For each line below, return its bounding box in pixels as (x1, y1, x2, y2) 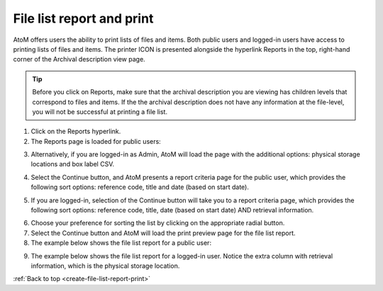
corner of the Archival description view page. (13, 55, 145, 64)
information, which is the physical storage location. (30, 261, 180, 270)
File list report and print (13, 11, 154, 26)
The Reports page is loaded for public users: (30, 137, 161, 145)
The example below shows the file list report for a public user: (30, 239, 212, 247)
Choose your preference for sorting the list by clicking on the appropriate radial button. (30, 219, 285, 227)
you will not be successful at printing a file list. (32, 107, 168, 116)
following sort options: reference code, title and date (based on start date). (30, 183, 250, 191)
